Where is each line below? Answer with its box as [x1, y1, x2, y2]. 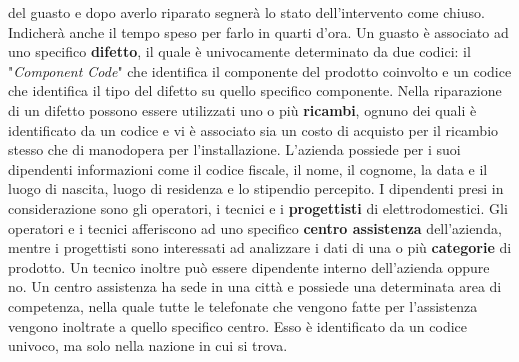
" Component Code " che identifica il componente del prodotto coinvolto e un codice [8, 60, 512, 81]
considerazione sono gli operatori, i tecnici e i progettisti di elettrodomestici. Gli [8, 197, 508, 218]
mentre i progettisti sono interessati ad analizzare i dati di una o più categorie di [8, 237, 512, 258]
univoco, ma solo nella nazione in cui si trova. [8, 335, 288, 356]
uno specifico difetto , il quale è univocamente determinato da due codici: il [8, 41, 471, 62]
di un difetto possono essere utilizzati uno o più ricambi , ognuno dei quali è [8, 99, 477, 120]
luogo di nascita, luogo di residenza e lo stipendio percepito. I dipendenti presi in [8, 178, 504, 199]
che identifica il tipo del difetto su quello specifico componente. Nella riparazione [8, 80, 502, 101]
